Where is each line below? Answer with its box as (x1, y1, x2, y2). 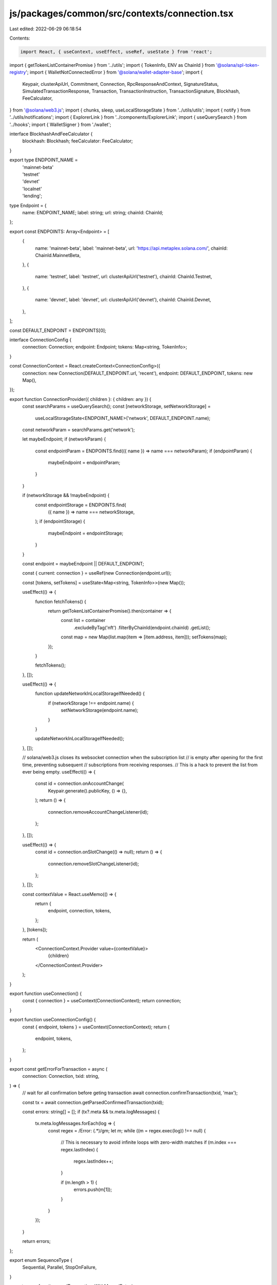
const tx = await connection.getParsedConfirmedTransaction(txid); (22, 1099, 164, 1105)
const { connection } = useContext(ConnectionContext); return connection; (22, 998, 182, 1004)
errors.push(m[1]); (73, 1186, 112, 1192)
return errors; (22, 1238, 51, 1244)
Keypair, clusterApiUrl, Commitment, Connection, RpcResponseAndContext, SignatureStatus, (22, 81, 219, 87)
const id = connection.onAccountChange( (35, 780, 124, 786)
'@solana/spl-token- (215, 62, 260, 68)
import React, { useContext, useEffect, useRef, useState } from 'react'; (20, 49, 213, 54)
